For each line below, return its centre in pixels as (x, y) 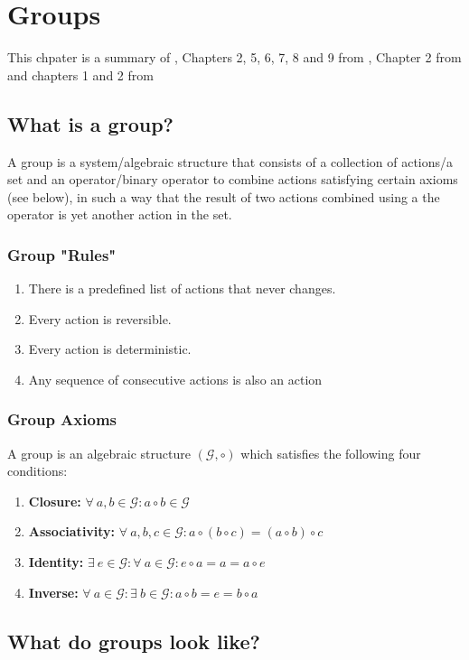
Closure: (55, 501)
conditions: (38, 471)
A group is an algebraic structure (99, 453)
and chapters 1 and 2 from (80, 74)
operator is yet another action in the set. (120, 214)
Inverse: (53, 592)
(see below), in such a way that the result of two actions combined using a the (224, 196)
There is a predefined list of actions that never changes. (182, 288)
